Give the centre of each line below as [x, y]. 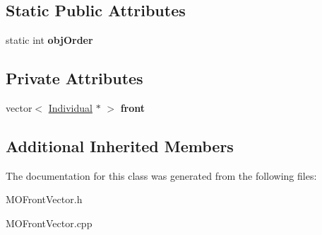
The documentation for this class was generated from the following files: [161, 175]
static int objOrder [49, 40]
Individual [70, 108]
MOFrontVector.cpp [49, 223]
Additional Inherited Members [120, 145]
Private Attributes [74, 78]
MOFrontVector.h [44, 199]
